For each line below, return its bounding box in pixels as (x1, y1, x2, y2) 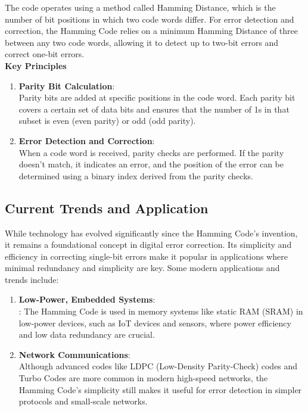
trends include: (5, 273, 59, 285)
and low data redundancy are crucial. (18, 328, 155, 341)
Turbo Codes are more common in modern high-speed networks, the (18, 372, 268, 384)
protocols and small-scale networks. (18, 395, 148, 407)
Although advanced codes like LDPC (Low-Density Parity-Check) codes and (18, 360, 298, 372)
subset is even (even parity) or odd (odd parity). (18, 114, 196, 127)
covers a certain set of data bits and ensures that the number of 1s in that (18, 102, 290, 115)
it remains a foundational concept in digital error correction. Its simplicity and (5, 238, 292, 251)
